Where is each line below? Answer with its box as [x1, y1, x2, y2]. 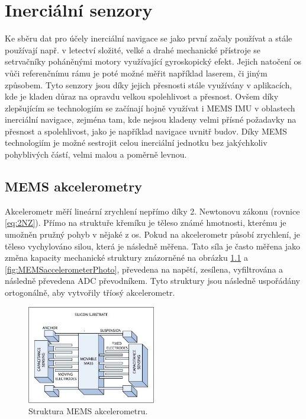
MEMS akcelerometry [5, 177, 142, 196]
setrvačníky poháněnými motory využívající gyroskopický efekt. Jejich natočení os [5, 55, 302, 68]
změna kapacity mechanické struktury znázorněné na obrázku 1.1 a [5, 251, 248, 264]
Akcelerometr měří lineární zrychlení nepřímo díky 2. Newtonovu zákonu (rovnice [5, 204, 300, 217]
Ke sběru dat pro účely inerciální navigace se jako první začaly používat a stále [5, 32, 292, 44]
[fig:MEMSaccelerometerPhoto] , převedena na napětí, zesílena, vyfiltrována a [5, 263, 284, 275]
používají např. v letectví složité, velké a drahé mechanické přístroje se [5, 43, 261, 56]
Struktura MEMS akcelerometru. [28, 405, 148, 417]
